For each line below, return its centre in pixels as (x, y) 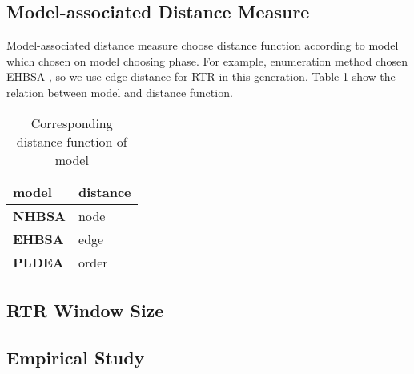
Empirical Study (76, 357)
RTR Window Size (85, 310)
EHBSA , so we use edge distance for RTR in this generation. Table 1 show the (201, 76)
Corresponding (72, 123)
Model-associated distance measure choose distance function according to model (203, 45)
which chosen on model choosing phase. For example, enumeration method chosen (207, 60)
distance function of (72, 141)
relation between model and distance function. (120, 92)
